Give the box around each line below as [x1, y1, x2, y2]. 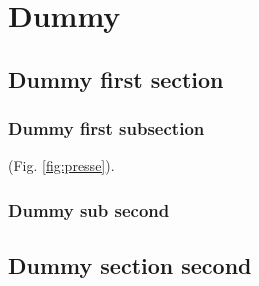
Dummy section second [8, 250, 252, 281]
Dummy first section [8, 63, 224, 94]
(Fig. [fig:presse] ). [8, 155, 115, 176]
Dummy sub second [8, 197, 170, 222]
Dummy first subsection [8, 116, 205, 141]
